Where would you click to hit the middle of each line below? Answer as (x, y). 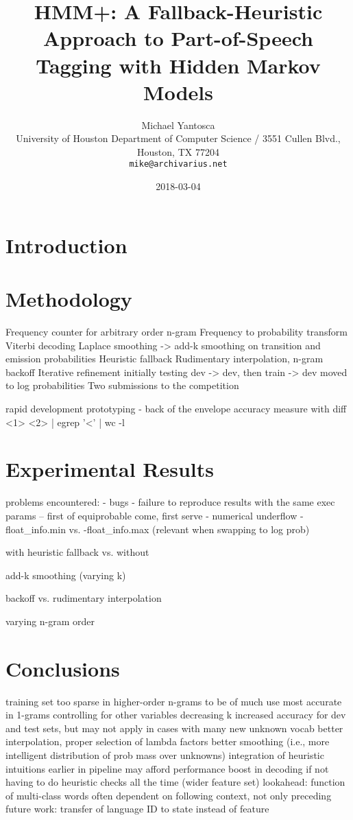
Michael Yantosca (178, 125)
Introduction (66, 245)
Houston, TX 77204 (178, 151)
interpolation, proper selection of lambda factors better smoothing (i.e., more (168, 741)
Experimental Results (110, 469)
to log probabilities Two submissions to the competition (122, 385)
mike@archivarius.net (178, 164)
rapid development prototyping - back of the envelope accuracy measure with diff (176, 408)
